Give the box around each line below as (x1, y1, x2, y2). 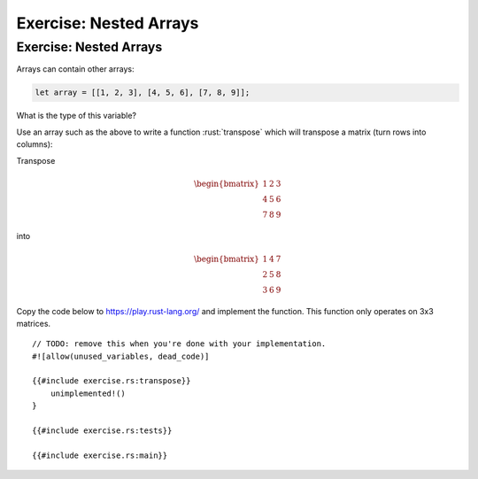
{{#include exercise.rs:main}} (32, 450, 168, 460)
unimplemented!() (50, 388, 126, 398)
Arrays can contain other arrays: (16, 64, 135, 74)
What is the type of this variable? (16, 111, 137, 121)
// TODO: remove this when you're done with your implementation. (32, 339, 327, 349)
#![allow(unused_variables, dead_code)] (32, 351, 210, 361)
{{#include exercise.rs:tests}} (32, 426, 173, 436)
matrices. (16, 318, 51, 328)
